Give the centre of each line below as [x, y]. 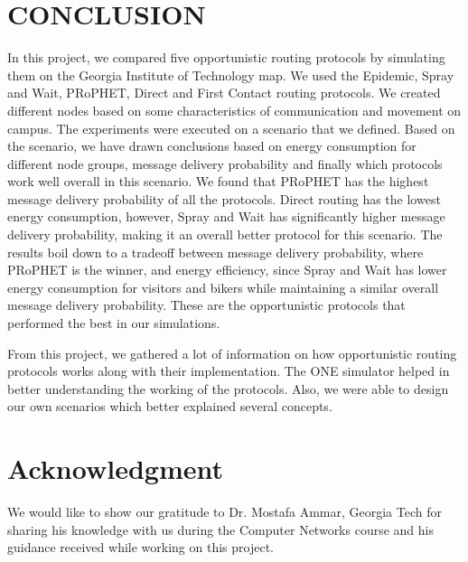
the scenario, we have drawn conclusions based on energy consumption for [212, 146]
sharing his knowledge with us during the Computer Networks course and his [220, 529]
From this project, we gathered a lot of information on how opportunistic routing [232, 353]
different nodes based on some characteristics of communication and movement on [234, 110]
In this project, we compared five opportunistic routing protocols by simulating [226, 57]
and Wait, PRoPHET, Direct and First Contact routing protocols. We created [224, 93]
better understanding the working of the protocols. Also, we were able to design [228, 388]
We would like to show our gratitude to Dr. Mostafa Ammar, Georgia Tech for [225, 512]
